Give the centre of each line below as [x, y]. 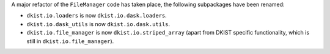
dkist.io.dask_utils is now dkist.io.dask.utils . [98, 24]
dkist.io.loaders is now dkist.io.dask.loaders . [97, 16]
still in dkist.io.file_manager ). [70, 41]
